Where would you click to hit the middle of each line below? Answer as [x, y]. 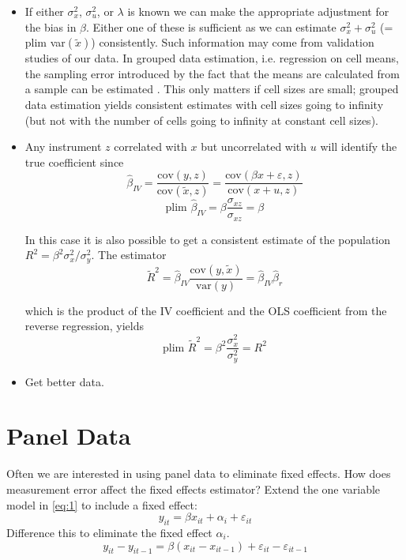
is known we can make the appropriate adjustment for [258, 11]
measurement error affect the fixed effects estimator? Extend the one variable [194, 489]
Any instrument [63, 147]
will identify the [359, 147]
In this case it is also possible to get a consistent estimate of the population [208, 239]
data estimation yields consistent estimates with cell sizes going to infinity [204, 104]
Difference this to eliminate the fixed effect [109, 532]
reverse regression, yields [84, 326]
